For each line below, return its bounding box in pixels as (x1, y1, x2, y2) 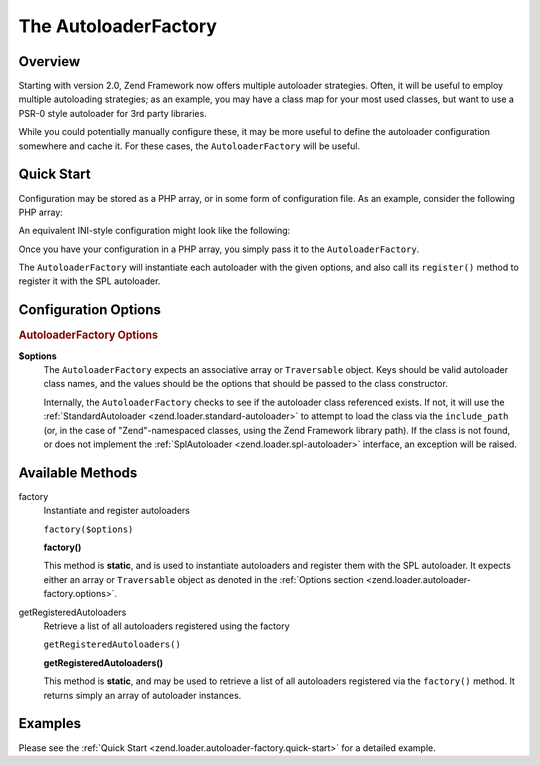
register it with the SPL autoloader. (18, 275, 161, 287)
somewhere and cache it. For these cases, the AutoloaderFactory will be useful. (18, 140, 360, 152)
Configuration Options (18, 301, 162, 319)
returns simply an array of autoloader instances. (43, 689, 242, 701)
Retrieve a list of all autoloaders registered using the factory (43, 620, 290, 632)
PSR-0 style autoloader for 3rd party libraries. (18, 107, 207, 119)
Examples (18, 715, 82, 732)
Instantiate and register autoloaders (43, 505, 190, 517)
